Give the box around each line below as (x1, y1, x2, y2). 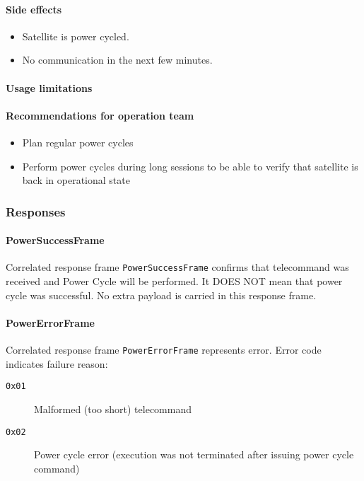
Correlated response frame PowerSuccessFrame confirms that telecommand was (6, 260, 349, 274)
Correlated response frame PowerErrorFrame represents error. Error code (6, 342, 322, 357)
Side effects (6, 1, 62, 16)
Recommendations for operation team (6, 108, 194, 122)
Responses (6, 202, 66, 220)
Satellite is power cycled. (22, 28, 129, 43)
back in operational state (22, 173, 130, 187)
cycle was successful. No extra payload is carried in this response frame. (6, 287, 317, 302)
